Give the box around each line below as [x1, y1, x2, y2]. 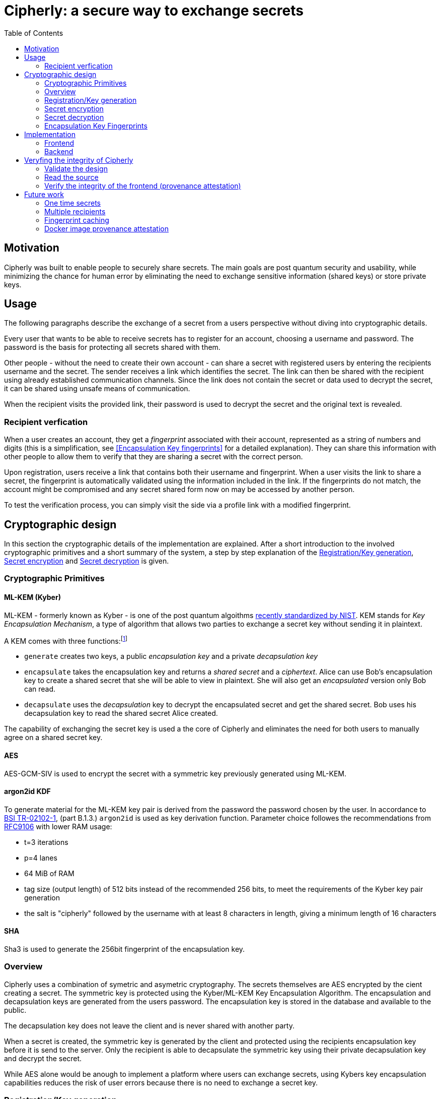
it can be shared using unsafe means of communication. [4, 384, 190, 393]
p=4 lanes [24, 853, 57, 862]
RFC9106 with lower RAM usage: [4, 822, 112, 831]
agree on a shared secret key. [4, 733, 103, 742]
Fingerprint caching [44, 215, 109, 224]
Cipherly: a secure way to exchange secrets [4, 2, 304, 19]
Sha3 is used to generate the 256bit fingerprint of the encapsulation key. [4, 944, 245, 953]
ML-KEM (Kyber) [4, 593, 61, 602]
